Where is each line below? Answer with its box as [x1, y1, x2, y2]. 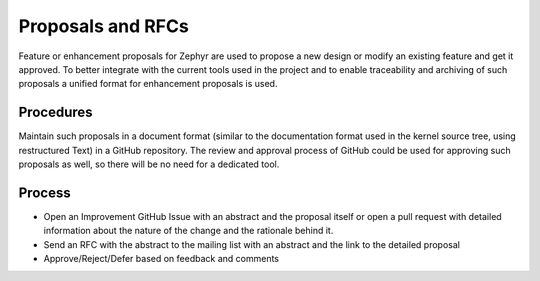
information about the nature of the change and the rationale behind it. [43, 225, 334, 237]
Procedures [18, 104, 94, 121]
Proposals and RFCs [18, 15, 189, 37]
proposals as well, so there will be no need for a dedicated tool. [18, 158, 280, 170]
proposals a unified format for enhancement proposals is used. [18, 78, 278, 90]
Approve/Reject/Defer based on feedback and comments [43, 253, 280, 265]
